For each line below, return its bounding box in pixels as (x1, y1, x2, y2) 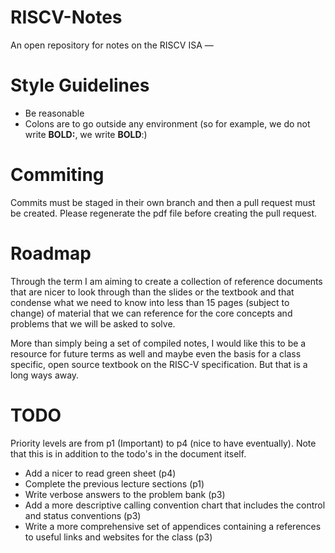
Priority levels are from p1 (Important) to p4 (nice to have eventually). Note (10, 437, 317, 449)
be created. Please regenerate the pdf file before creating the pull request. (10, 207, 318, 219)
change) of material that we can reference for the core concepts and (10, 307, 293, 319)
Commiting (10, 164, 105, 186)
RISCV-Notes (10, 6, 123, 29)
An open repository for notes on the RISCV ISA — (10, 39, 214, 51)
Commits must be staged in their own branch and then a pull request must (10, 196, 316, 208)
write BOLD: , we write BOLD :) (24, 128, 148, 140)
